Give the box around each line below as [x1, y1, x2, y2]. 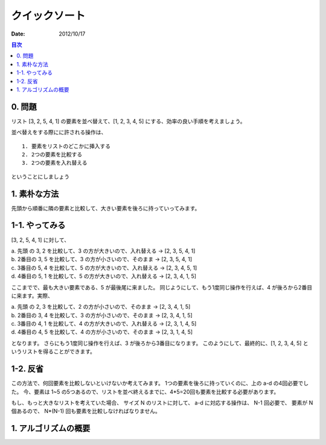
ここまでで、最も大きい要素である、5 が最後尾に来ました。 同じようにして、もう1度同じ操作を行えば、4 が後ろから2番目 [11, 283, 313, 291]
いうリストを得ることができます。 [11, 348, 96, 355]
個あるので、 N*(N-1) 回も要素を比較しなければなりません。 [11, 408, 161, 415]
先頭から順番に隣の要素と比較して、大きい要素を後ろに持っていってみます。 [11, 204, 200, 212]
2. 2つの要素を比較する [22, 151, 83, 158]
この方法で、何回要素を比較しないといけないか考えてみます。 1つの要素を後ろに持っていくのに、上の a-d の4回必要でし [11, 380, 309, 387]
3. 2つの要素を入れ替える [22, 160, 88, 166]
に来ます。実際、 [11, 292, 54, 299]
